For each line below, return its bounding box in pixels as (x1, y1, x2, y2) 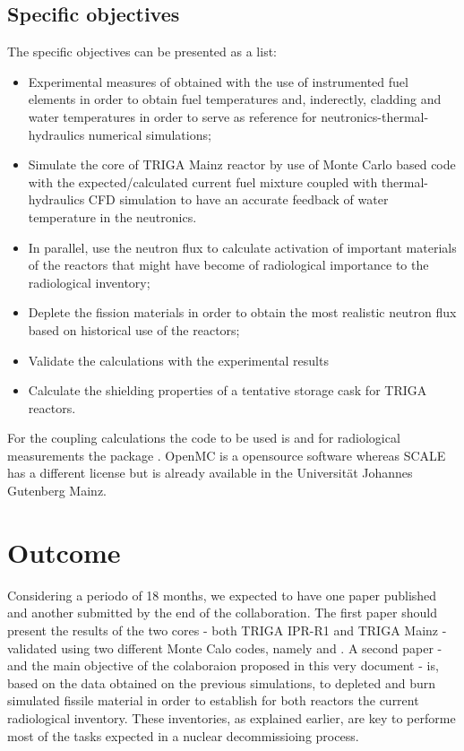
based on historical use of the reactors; (28, 320, 240, 339)
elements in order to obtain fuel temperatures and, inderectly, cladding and (28, 90, 442, 108)
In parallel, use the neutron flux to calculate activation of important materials (28, 237, 457, 256)
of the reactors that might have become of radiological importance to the (28, 255, 429, 274)
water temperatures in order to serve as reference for (28, 107, 317, 125)
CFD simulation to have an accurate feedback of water (88, 190, 389, 209)
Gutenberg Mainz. (7, 481, 107, 500)
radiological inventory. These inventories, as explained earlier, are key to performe (7, 708, 456, 727)
